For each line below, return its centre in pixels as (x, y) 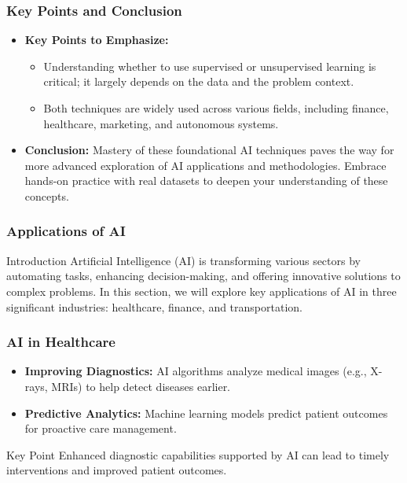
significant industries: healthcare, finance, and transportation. (154, 306)
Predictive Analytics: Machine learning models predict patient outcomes (206, 413)
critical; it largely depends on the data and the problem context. (199, 81)
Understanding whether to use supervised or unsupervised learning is (210, 66)
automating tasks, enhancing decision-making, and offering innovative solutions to (203, 276)
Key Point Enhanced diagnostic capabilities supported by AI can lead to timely (198, 454)
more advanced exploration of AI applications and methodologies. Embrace (205, 165)
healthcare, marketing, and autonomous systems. (161, 123)
